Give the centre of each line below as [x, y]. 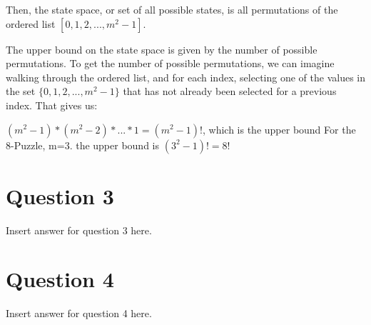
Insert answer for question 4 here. [79, 313]
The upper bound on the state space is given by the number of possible [162, 49]
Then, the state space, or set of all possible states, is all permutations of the [172, 9]
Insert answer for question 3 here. [79, 230]
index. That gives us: [52, 105]
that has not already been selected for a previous [230, 91]
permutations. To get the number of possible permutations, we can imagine [170, 63]
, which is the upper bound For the [279, 129]
